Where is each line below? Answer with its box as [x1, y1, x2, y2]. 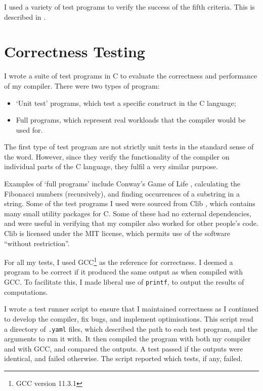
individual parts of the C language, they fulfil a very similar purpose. [4, 161, 218, 172]
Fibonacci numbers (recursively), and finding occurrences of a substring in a [4, 188, 240, 199]
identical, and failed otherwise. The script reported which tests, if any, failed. [4, 353, 243, 364]
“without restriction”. [4, 238, 70, 248]
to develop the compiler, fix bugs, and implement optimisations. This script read [4, 313, 253, 324]
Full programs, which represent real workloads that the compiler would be [16, 114, 246, 125]
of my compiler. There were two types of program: [4, 80, 160, 91]
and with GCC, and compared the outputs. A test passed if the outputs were [4, 343, 243, 354]
